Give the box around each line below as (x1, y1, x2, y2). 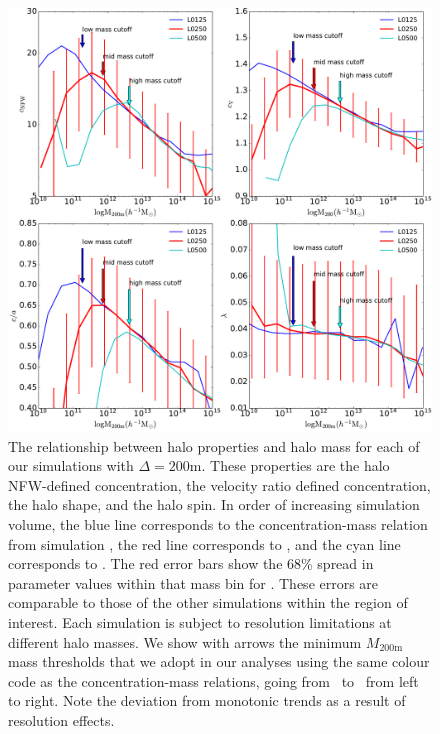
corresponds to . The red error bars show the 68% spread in (8, 553, 374, 574)
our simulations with (8, 455, 134, 476)
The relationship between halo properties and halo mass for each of (8, 435, 420, 456)
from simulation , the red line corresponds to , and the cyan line (8, 533, 401, 554)
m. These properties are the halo (189, 455, 390, 476)
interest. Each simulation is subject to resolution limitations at (8, 611, 392, 632)
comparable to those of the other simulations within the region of (8, 592, 408, 613)
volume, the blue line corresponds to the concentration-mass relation (8, 513, 428, 534)
